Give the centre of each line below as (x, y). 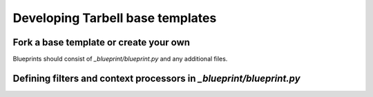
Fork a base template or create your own (101, 42)
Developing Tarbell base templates (115, 18)
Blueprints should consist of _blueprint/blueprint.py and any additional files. (120, 59)
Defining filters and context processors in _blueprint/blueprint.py (156, 78)
